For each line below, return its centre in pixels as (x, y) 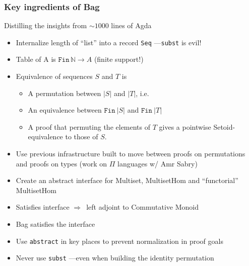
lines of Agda (131, 25)
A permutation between (65, 93)
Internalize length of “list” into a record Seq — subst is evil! (109, 42)
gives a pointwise (185, 126)
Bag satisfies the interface (55, 224)
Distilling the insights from (46, 25)
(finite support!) (119, 59)
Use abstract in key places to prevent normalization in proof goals (119, 241)
